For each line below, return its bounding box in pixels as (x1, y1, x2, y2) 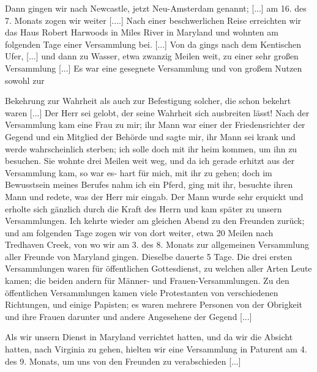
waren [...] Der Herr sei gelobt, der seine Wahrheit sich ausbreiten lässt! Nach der (5, 106, 310, 119)
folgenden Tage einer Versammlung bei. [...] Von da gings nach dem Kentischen (5, 37, 302, 50)
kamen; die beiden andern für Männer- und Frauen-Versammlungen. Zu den (5, 274, 289, 287)
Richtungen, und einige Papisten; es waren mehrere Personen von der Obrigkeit (5, 298, 302, 311)
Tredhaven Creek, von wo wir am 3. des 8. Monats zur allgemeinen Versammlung (5, 238, 309, 251)
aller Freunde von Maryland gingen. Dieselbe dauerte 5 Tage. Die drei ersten (5, 250, 293, 262)
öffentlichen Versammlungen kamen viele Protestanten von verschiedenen (5, 286, 278, 299)
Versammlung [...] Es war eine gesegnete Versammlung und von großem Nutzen (5, 61, 302, 74)
